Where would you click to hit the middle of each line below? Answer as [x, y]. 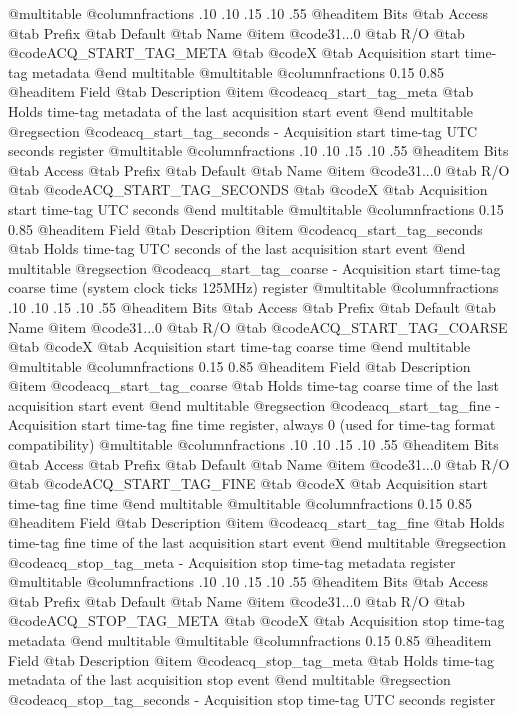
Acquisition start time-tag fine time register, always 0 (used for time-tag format [252, 424]
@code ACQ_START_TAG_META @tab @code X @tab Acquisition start [234, 52]
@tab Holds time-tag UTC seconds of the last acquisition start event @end [237, 248]
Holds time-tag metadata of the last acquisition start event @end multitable [241, 110]
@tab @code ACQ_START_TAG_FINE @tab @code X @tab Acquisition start [248, 483]
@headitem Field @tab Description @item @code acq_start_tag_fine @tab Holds [256, 522]
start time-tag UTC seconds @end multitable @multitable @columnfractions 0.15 [256, 208]
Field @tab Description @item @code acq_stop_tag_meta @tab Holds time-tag [251, 659]
